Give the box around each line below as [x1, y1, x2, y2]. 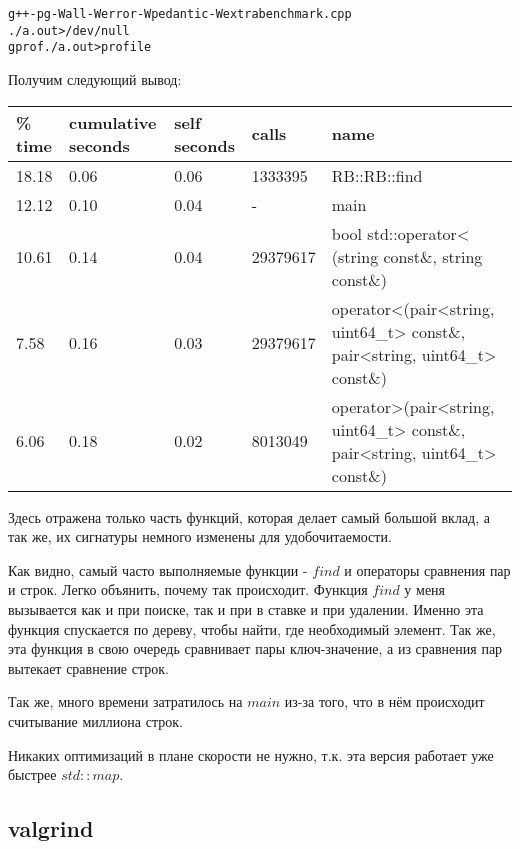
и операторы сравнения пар [344, 559, 511, 580]
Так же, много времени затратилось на [8, 691, 243, 712]
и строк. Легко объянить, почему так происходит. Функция [8, 579, 368, 600]
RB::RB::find [331, 163, 423, 187]
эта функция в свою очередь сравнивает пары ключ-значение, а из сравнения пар [8, 638, 503, 659]
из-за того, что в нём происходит [284, 691, 485, 712]
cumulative [69, 110, 157, 134]
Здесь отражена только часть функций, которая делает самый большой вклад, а [8, 506, 491, 527]
